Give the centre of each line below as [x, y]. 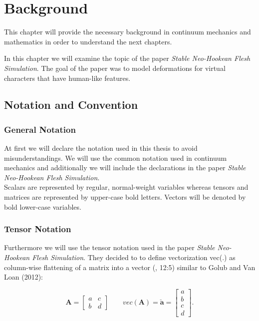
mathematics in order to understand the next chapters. [88, 41]
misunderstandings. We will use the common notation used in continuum [116, 158]
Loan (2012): [23, 277]
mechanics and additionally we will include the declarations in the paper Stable [125, 167]
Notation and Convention [71, 105]
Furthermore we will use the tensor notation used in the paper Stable [110, 247]
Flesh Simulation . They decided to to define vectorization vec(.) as [134, 257]
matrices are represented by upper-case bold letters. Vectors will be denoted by [125, 197]
